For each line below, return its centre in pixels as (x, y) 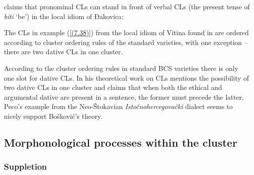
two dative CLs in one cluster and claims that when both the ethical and (113, 87)
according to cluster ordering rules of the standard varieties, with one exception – (126, 42)
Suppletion (26, 166)
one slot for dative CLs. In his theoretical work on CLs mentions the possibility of (127, 77)
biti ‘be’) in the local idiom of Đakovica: (64, 16)
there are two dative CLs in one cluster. (63, 52)
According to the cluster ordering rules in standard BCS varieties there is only (121, 68)
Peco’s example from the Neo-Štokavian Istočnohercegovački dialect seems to (118, 106)
